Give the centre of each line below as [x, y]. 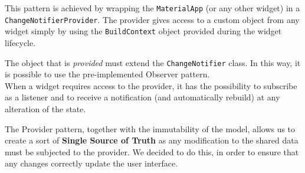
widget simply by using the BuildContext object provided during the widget [143, 31]
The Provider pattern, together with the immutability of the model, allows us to [150, 128]
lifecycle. [20, 42]
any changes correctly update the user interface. [91, 163]
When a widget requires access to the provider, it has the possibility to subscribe [151, 85]
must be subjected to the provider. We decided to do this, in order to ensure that [152, 151]
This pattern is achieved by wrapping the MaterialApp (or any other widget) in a [152, 8]
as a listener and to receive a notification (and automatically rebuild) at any [142, 97]
